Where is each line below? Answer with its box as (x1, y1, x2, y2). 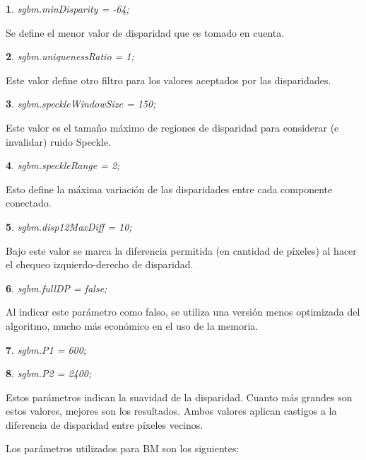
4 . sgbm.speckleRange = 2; (6, 158, 120, 173)
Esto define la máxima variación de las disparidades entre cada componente (6, 181, 333, 196)
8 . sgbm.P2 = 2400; (6, 366, 92, 381)
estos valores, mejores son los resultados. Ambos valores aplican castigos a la (6, 403, 337, 418)
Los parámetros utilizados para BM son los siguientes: (6, 441, 240, 456)
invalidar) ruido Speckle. (6, 134, 112, 149)
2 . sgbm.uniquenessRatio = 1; (6, 49, 134, 64)
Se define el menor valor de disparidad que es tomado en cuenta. (6, 25, 285, 40)
